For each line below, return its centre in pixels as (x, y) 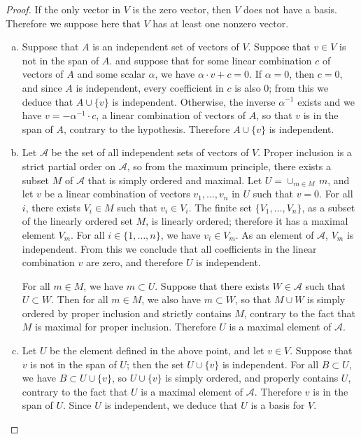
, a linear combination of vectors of (171, 115)
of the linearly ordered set (77, 221)
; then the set (155, 364)
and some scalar (111, 74)
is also (248, 87)
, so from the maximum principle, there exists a (229, 166)
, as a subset (328, 207)
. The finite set (220, 207)
